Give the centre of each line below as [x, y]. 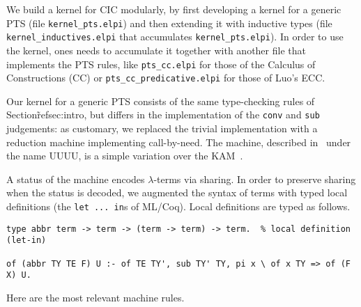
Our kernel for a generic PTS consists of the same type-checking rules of [161, 101]
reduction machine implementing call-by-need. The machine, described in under [179, 142]
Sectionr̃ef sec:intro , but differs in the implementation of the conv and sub [163, 115]
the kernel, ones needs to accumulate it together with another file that [156, 50]
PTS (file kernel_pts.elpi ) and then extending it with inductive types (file [169, 23]
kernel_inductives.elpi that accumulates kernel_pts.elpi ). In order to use [175, 37]
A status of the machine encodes [76, 179]
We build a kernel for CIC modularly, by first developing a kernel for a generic [174, 9]
